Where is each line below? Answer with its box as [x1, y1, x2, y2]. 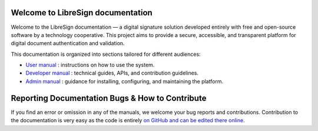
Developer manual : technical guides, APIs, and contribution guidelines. [25, 69, 198, 76]
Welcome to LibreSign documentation [11, 8, 153, 18]
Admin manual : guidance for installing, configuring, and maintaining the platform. [25, 78, 224, 85]
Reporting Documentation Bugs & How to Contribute [11, 93, 207, 103]
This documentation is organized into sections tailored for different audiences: [11, 51, 201, 58]
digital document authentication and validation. [11, 40, 125, 47]
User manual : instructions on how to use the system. [25, 62, 155, 69]
